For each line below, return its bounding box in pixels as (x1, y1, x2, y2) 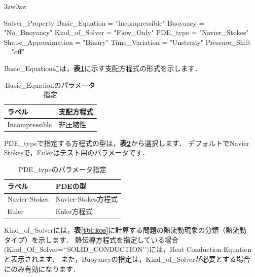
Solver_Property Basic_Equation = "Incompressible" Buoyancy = (4, 17, 205, 28)
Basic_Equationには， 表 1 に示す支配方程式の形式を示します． (4, 63, 202, 73)
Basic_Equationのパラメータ (5, 79, 96, 90)
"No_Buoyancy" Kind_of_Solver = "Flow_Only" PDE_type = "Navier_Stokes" (4, 27, 249, 37)
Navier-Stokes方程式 (55, 194, 118, 204)
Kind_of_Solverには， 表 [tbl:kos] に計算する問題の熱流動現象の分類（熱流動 (4, 225, 247, 235)
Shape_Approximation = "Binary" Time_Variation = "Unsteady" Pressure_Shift (4, 36, 251, 47)
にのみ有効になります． (4, 263, 80, 274)
